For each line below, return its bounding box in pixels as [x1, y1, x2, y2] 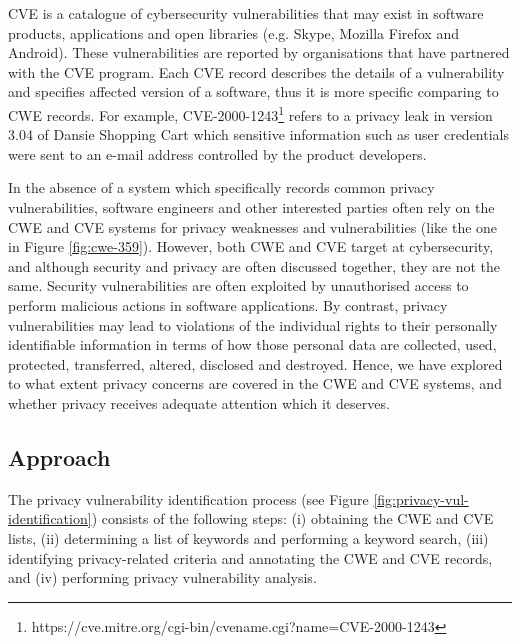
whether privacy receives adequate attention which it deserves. [8, 392, 390, 413]
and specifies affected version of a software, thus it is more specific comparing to [8, 81, 499, 102]
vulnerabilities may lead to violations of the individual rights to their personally [8, 314, 498, 335]
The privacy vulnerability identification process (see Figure [8, 488, 369, 509]
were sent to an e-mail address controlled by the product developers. [8, 143, 427, 164]
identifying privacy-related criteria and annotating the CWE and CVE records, [8, 547, 493, 568]
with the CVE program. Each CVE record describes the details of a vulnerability [8, 61, 505, 82]
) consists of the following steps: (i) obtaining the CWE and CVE [91, 508, 494, 529]
